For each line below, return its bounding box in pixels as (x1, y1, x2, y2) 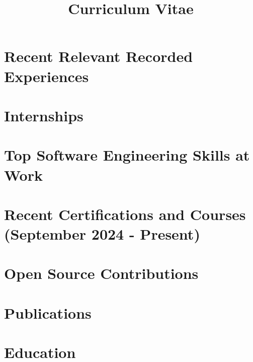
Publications (4, 302, 92, 323)
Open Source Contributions (4, 263, 199, 283)
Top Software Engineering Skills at (4, 144, 250, 165)
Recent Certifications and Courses (4, 203, 246, 224)
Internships (4, 105, 83, 125)
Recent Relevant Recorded (4, 46, 193, 66)
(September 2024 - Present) (4, 224, 200, 244)
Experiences (4, 65, 89, 86)
